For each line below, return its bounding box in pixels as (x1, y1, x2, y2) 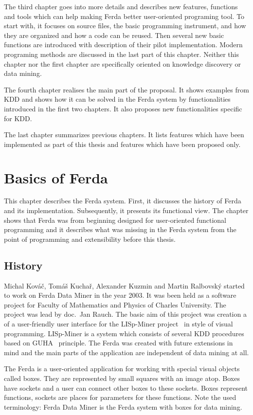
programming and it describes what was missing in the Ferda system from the (4, 224, 236, 235)
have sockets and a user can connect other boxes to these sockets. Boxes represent (4, 382, 248, 393)
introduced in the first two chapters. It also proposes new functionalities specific (4, 103, 242, 113)
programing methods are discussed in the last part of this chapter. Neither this (4, 49, 239, 59)
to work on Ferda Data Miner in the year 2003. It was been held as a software (4, 290, 236, 300)
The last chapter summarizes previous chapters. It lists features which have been (4, 129, 244, 140)
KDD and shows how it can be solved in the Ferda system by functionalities (4, 94, 231, 104)
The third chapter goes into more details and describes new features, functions (4, 1, 238, 11)
